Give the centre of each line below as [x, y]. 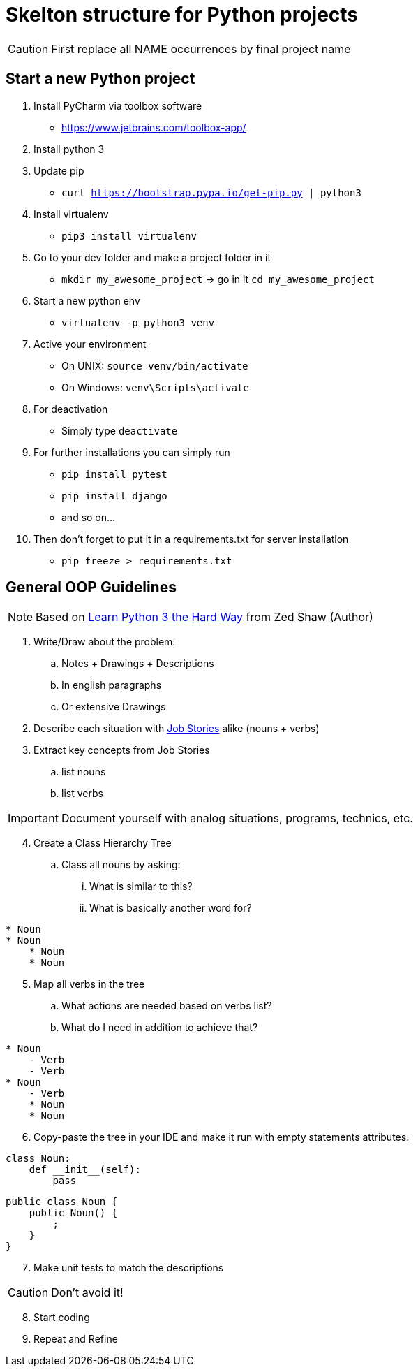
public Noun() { [73, 1213]
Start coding [62, 1318]
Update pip [59, 170]
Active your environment [90, 344]
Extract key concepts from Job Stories [122, 750]
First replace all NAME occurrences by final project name [201, 49]
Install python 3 [69, 149]
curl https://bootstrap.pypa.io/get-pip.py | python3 [211, 192]
